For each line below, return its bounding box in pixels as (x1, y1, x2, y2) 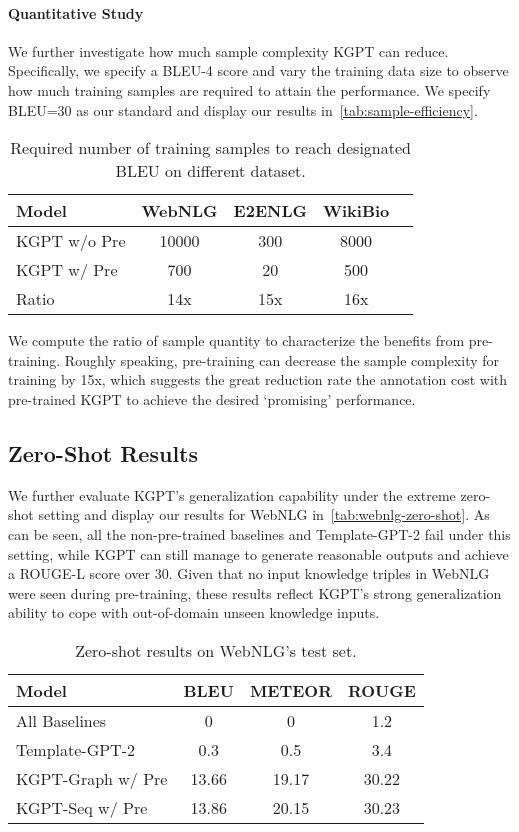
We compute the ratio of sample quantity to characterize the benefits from (8, 330, 465, 351)
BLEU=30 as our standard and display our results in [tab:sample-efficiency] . (8, 99, 478, 120)
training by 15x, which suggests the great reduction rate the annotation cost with (8, 369, 508, 390)
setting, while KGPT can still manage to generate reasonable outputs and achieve (8, 543, 509, 564)
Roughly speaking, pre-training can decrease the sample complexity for (64, 349, 500, 370)
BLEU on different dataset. (115, 159, 306, 183)
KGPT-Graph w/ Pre (16, 766, 168, 790)
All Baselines (16, 708, 107, 732)
